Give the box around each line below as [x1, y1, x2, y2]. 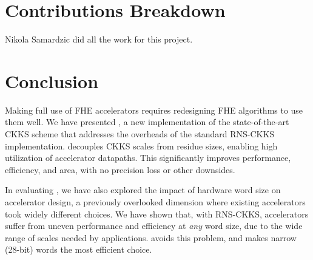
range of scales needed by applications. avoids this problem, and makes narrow [5, 231, 297, 244]
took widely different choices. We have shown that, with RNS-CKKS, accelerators [5, 207, 309, 220]
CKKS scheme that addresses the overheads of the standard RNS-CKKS [5, 128, 275, 140]
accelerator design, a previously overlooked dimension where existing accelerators [5, 196, 306, 208]
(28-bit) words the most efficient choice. [5, 243, 152, 256]
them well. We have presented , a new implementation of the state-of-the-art [5, 115, 289, 128]
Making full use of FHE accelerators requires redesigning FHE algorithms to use [5, 103, 303, 116]
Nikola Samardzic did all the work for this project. [5, 33, 193, 46]
